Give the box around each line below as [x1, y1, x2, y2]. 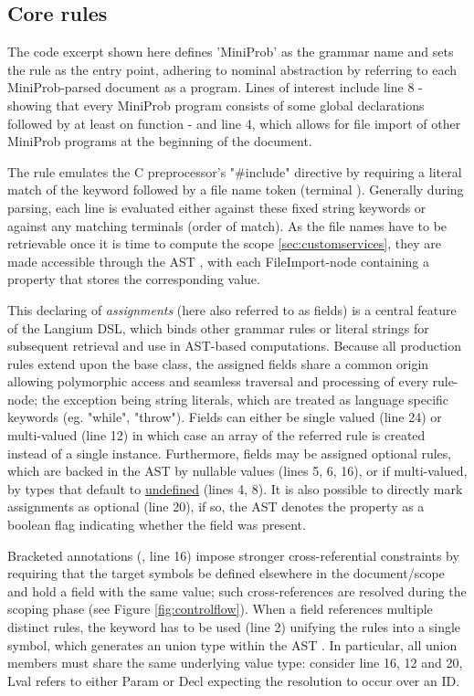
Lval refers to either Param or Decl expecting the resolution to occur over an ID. [7, 670, 460, 690]
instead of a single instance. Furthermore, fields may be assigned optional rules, [7, 443, 452, 462]
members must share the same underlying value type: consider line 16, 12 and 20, [7, 653, 463, 672]
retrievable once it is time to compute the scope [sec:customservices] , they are [7, 234, 441, 253]
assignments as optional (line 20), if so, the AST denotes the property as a [7, 497, 425, 516]
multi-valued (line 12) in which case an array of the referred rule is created [7, 426, 426, 445]
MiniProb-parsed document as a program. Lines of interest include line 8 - [7, 78, 423, 97]
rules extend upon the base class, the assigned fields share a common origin [7, 353, 429, 373]
